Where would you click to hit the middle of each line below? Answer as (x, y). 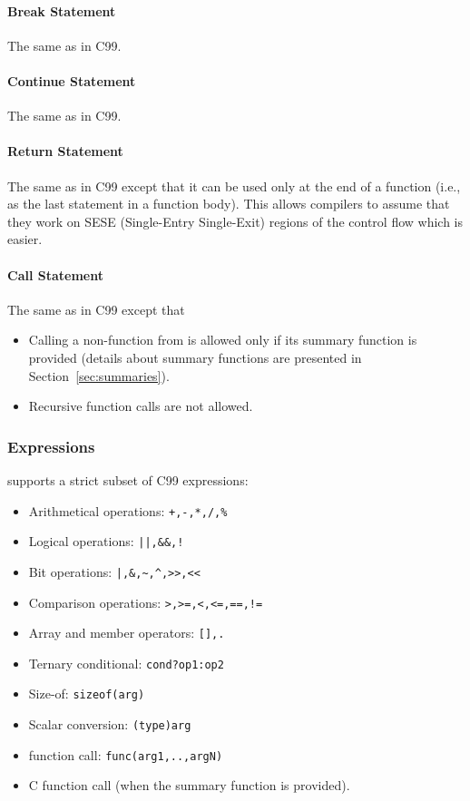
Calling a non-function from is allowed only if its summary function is (223, 340)
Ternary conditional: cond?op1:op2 (126, 663)
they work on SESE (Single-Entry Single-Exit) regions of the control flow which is (235, 221)
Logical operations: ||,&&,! (106, 541)
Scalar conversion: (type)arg (110, 724)
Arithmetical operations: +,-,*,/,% (128, 510)
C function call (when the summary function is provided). (189, 785)
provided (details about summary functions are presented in (195, 357)
